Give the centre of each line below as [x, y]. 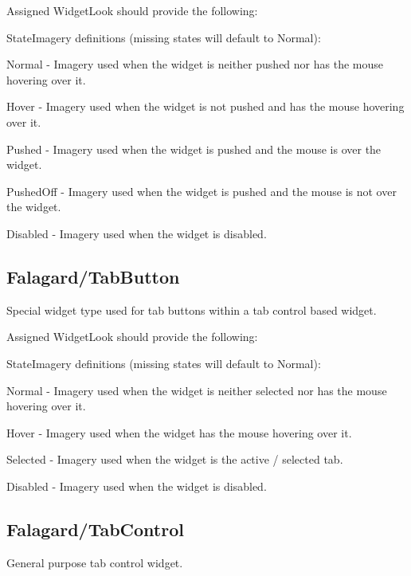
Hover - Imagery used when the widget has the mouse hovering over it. [179, 432]
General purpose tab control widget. [95, 562]
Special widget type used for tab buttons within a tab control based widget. [192, 310]
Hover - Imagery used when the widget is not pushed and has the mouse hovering [205, 106]
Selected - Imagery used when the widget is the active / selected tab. [175, 459]
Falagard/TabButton [93, 276]
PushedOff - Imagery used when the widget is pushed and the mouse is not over [202, 191]
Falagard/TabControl [95, 529]
